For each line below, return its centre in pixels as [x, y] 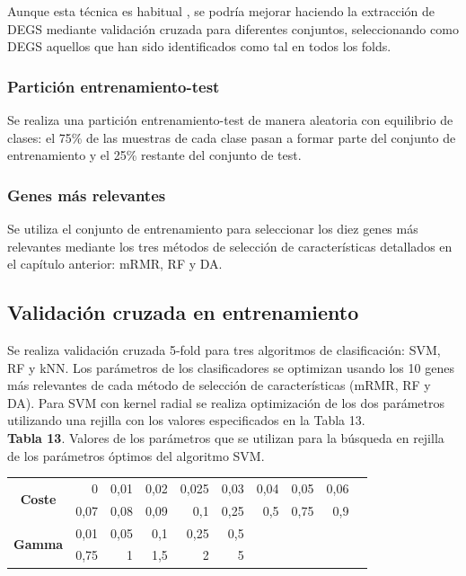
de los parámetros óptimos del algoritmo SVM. [136, 455]
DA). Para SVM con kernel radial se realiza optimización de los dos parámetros [226, 402]
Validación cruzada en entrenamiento [183, 312]
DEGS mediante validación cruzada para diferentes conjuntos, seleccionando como [233, 28]
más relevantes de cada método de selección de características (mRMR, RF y [219, 385]
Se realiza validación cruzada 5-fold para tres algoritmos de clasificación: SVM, [224, 349]
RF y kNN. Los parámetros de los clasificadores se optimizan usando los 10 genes [231, 367]
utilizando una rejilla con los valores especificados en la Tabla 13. [186, 420]
